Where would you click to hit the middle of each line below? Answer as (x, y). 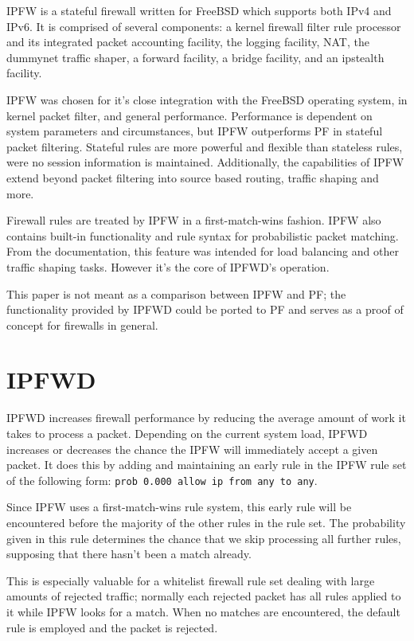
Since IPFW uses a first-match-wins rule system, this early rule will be (179, 507)
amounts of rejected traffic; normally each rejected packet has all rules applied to (204, 596)
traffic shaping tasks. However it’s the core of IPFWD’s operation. (168, 266)
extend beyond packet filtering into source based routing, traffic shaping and (193, 177)
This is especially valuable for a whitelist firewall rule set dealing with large (191, 580)
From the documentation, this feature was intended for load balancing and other (203, 251)
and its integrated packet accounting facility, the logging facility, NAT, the (188, 42)
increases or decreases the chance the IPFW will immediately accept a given (192, 449)
